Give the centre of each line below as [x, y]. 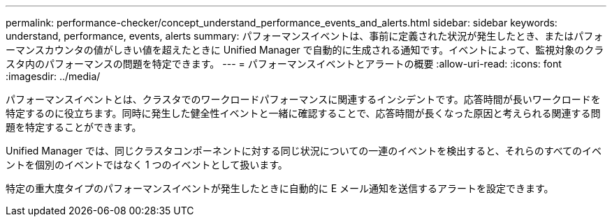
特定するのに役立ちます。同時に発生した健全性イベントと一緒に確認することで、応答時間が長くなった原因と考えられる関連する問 [303, 113]
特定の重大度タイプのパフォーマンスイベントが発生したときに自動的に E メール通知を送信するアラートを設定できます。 [280, 188]
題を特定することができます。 [74, 127]
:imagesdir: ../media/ [53, 76]
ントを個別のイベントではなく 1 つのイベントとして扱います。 [147, 165]
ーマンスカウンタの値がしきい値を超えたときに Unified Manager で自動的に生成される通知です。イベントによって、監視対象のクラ [305, 50]
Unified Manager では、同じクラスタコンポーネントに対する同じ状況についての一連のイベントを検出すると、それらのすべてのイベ [304, 151]
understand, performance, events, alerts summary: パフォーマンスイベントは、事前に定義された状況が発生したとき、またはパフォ [305, 36]
